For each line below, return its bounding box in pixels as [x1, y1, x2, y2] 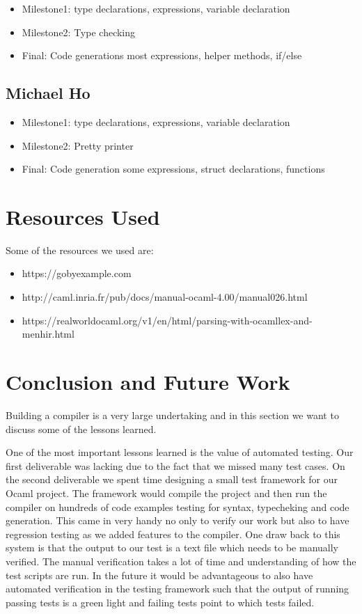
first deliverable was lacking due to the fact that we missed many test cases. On [6, 458, 345, 473]
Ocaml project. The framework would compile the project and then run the [6, 485, 327, 500]
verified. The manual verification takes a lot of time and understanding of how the [6, 553, 356, 568]
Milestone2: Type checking [22, 24, 136, 39]
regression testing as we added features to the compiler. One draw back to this [6, 526, 340, 541]
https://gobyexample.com [22, 266, 132, 281]
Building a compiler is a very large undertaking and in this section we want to [6, 407, 339, 422]
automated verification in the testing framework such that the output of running [6, 581, 349, 596]
